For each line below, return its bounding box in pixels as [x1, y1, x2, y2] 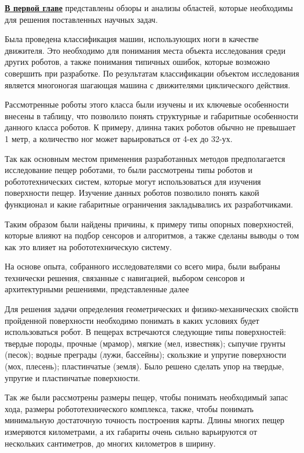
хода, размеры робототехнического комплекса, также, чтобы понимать [5, 402, 254, 414]
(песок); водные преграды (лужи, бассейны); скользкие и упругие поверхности [5, 348, 286, 361]
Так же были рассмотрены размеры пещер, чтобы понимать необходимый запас [5, 391, 288, 403]
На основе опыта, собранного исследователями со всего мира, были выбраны [5, 260, 281, 272]
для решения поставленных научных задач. [5, 13, 158, 25]
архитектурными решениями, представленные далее [5, 283, 189, 295]
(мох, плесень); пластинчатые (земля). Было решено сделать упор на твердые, [5, 360, 284, 372]
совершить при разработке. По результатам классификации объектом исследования [5, 67, 299, 79]
